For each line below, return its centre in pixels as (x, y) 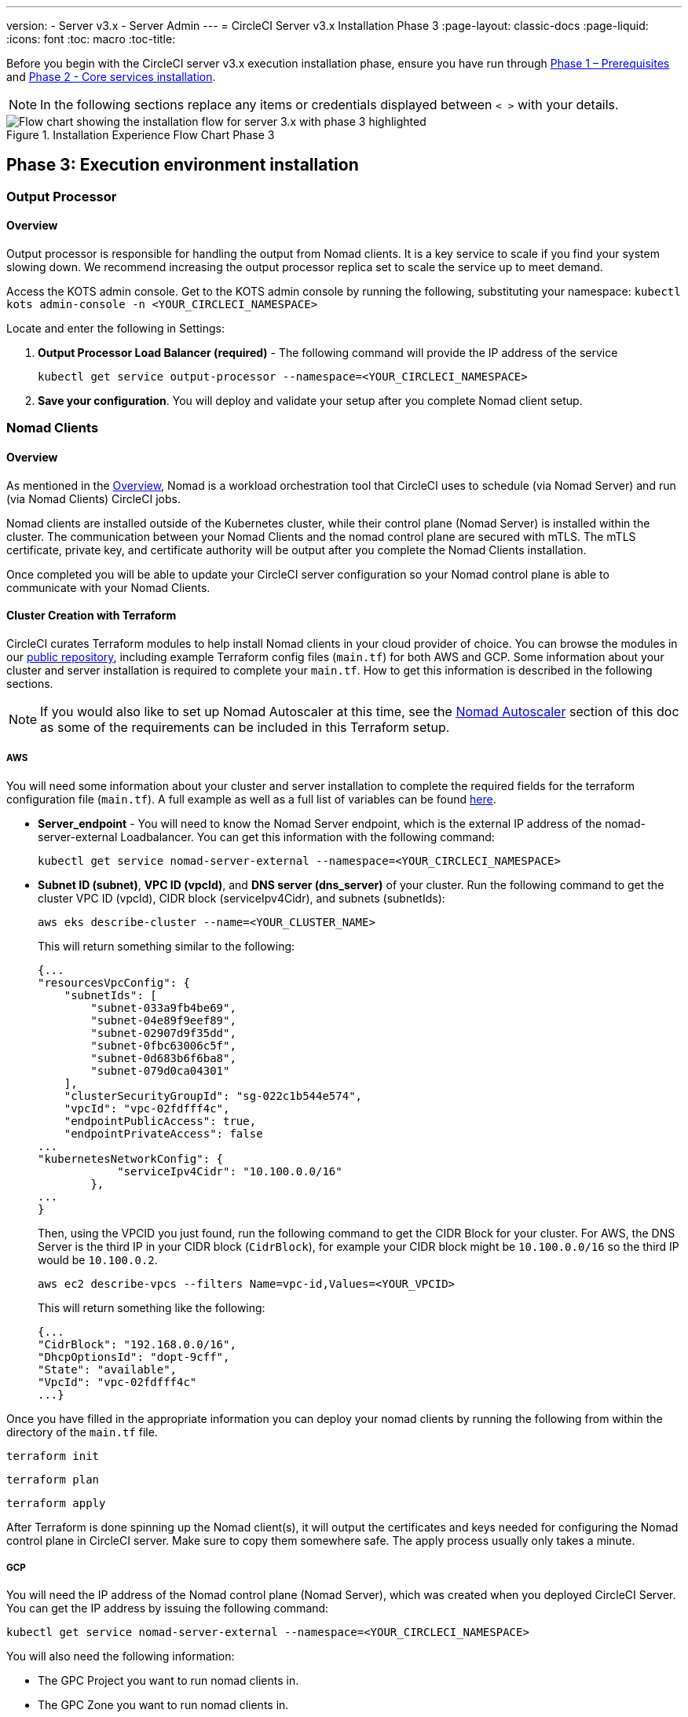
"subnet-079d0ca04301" (160, 1070)
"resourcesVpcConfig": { (114, 982)
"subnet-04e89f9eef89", (163, 1020)
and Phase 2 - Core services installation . (111, 77)
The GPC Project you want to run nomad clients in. (168, 1681)
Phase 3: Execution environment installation (183, 165)
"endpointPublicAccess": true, (160, 1121)
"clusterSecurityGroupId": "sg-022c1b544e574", (213, 1096)
